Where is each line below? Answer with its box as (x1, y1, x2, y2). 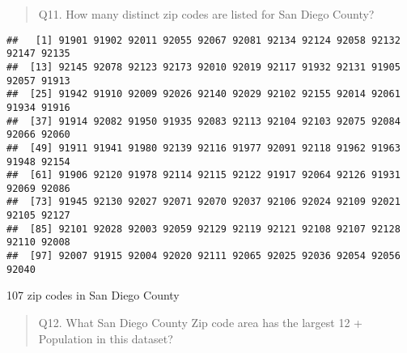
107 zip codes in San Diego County (6, 287, 180, 304)
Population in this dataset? (38, 330, 173, 347)
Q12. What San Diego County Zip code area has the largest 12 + (38, 314, 362, 330)
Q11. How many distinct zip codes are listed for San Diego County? (38, 6, 375, 22)
